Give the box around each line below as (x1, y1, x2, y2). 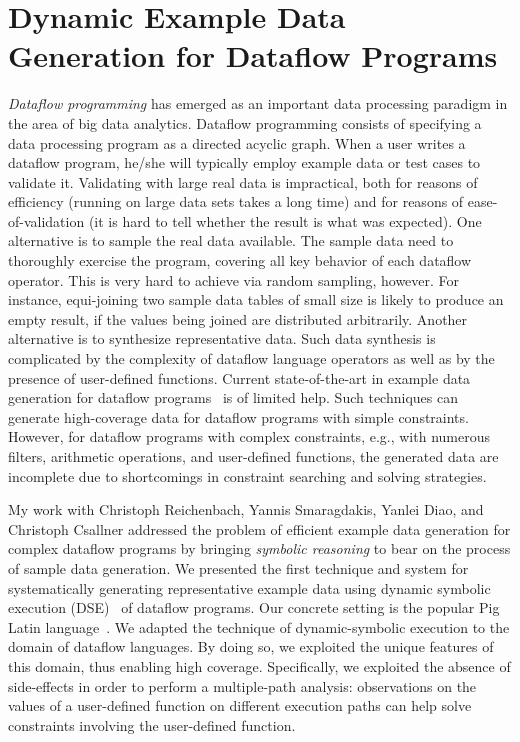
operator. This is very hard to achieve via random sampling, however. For (8, 269, 460, 290)
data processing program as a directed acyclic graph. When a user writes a (8, 132, 466, 153)
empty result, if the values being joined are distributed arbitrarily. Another (8, 308, 468, 329)
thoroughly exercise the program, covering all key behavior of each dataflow (8, 250, 472, 271)
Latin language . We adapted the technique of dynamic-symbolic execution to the (8, 616, 510, 637)
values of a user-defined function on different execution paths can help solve (8, 695, 472, 716)
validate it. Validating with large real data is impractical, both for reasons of (8, 171, 478, 192)
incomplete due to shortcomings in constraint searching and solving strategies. (8, 465, 487, 486)
